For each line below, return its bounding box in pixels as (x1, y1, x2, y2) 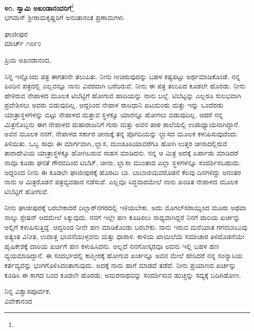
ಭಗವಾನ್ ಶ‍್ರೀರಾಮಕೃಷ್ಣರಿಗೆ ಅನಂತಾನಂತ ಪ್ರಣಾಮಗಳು (4, 12, 124, 22)
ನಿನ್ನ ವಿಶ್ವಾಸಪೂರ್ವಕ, (4, 286, 51, 296)
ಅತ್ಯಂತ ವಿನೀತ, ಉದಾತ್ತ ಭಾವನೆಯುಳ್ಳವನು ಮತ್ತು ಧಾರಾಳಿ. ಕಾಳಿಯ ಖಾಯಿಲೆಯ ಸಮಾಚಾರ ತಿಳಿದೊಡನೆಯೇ (4, 231, 245, 242)
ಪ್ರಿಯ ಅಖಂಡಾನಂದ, (4, 55, 51, 65)
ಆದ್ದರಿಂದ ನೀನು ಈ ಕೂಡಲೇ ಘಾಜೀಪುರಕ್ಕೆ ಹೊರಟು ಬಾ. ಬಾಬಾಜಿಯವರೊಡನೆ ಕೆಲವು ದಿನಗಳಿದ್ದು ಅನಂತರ (4, 167, 241, 177)
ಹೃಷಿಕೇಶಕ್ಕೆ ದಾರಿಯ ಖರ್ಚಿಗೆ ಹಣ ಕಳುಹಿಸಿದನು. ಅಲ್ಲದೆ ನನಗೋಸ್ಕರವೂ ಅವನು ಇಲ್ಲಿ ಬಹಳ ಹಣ (4, 241, 219, 251)
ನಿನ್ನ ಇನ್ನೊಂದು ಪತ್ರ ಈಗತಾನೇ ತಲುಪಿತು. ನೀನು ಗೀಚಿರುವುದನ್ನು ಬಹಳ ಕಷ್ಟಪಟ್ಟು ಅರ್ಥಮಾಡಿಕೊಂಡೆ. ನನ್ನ (4, 71, 240, 81)
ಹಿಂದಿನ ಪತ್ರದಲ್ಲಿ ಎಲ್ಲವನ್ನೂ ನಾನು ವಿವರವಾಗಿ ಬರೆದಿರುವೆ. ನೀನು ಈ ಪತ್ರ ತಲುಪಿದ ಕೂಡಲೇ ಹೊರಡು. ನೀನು (4, 81, 246, 91)
